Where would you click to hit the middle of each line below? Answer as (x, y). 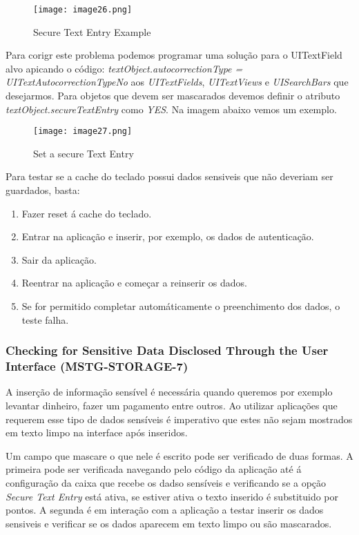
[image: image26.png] (83, 10)
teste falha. (45, 319)
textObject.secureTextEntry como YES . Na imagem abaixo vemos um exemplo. (171, 109)
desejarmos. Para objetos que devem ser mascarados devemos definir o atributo (173, 96)
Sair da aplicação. (59, 259)
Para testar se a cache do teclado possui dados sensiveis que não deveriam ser (169, 176)
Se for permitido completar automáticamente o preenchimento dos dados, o (181, 306)
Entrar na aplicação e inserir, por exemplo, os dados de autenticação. (168, 236)
